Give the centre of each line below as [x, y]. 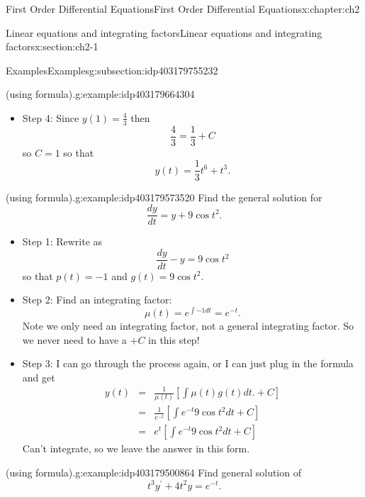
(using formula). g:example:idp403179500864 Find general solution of [153, 472]
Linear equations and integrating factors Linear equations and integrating [164, 32]
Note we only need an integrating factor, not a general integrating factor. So [188, 326]
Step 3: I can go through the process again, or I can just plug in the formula [188, 363]
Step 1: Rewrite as [62, 241]
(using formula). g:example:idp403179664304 [100, 94]
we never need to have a [74, 339]
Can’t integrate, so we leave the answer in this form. [136, 448]
